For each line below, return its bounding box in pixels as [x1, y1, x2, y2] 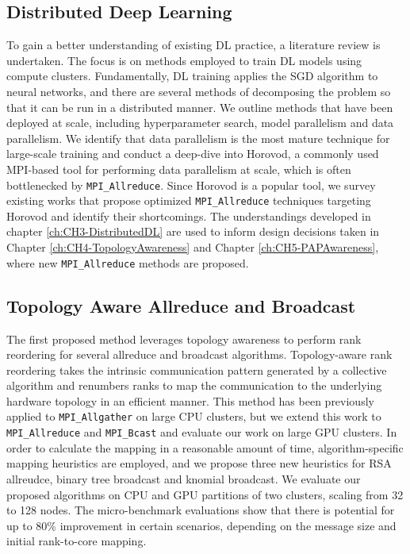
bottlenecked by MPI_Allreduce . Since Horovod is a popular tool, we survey [6, 176, 376, 193]
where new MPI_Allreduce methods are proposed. [6, 254, 249, 271]
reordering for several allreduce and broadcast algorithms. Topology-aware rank [6, 346, 393, 363]
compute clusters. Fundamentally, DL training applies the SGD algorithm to [6, 67, 378, 84]
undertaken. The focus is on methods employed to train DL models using [6, 52, 362, 68]
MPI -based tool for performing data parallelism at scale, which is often [6, 160, 351, 177]
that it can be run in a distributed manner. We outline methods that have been [6, 98, 393, 115]
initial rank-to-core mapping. [6, 533, 147, 549]
